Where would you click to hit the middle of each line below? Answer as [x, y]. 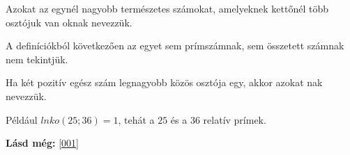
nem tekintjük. [37, 59]
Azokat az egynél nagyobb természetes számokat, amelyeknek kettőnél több [167, 8]
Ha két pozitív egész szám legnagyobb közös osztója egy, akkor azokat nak [164, 82]
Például [22, 119]
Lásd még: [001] [42, 143]
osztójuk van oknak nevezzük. [69, 22]
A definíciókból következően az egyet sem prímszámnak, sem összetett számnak [175, 46]
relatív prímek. [235, 119]
